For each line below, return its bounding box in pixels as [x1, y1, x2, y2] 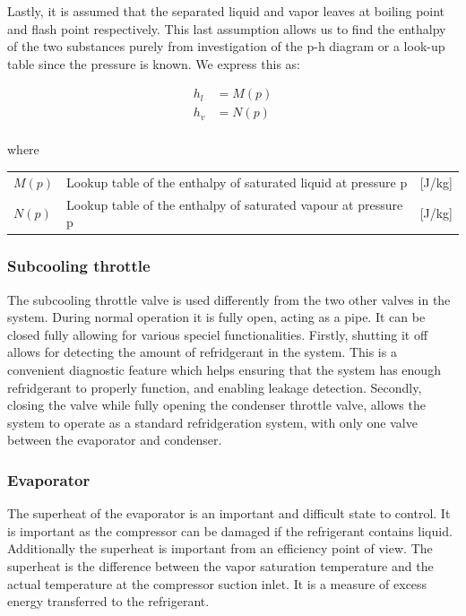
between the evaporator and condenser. [7, 430, 222, 449]
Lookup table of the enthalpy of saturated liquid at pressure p [66, 172, 408, 191]
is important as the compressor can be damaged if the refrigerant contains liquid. [7, 521, 453, 540]
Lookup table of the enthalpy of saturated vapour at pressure [66, 195, 403, 213]
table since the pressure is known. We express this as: [7, 54, 300, 73]
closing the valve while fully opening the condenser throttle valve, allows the [7, 395, 426, 414]
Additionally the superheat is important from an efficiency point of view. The [7, 539, 433, 558]
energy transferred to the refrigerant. [7, 592, 210, 611]
